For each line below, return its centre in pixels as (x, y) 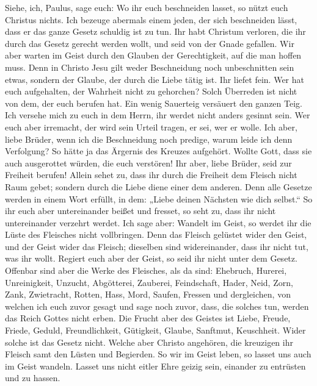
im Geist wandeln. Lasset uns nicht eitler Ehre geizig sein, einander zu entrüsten (155, 366)
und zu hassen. (33, 378)
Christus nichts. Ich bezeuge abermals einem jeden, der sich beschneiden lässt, (151, 19)
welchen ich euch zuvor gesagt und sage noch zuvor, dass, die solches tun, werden (157, 306)
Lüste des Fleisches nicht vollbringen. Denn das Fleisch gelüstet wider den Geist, (156, 234)
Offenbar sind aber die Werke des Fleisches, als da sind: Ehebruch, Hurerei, (146, 270)
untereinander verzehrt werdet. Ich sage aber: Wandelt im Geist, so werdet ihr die (158, 222)
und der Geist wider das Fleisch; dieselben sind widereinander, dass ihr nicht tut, (157, 246)
